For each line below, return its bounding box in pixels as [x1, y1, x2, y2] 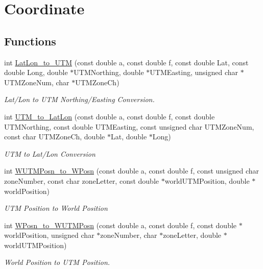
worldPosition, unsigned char [4, 230, 94, 240]
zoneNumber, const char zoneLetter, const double [4, 175, 159, 186]
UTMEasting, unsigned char [150, 67, 238, 78]
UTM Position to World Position [4, 203, 108, 213]
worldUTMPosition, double [164, 175, 250, 186]
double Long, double [4, 67, 68, 78]
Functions [4, 33, 56, 48]
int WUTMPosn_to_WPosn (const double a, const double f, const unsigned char [4, 165, 259, 176]
